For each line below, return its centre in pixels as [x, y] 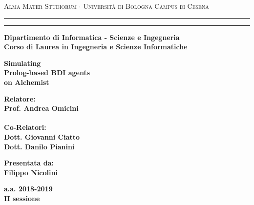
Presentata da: [29, 163]
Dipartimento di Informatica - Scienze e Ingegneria [92, 37]
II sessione [22, 198]
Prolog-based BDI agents [47, 72]
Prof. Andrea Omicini [41, 108]
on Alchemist [27, 82]
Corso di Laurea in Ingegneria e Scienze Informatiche [96, 47]
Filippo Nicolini [31, 172]
